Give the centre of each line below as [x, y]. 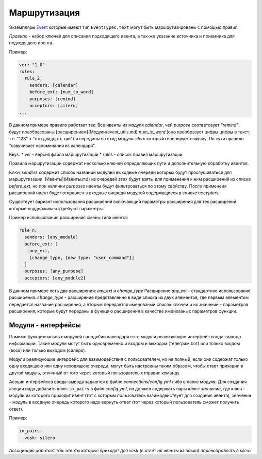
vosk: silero [40, 438]
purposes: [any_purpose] [54, 271]
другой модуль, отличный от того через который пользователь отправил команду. [95, 373]
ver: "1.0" [32, 65]
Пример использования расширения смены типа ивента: [68, 218]
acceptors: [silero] [54, 106]
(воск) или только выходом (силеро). [48, 350]
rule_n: [28, 230]
